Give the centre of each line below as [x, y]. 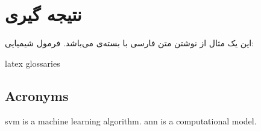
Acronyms [37, 95]
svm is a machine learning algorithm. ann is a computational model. [131, 120]
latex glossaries [33, 63]
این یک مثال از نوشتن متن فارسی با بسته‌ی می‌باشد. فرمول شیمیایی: [130, 43]
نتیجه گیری [43, 14]
